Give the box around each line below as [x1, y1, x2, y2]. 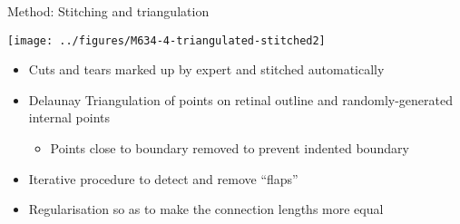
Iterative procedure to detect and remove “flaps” [28, 169, 299, 188]
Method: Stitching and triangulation [7, 2, 210, 20]
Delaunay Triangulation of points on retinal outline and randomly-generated [28, 90, 453, 109]
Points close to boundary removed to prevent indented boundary [50, 139, 409, 158]
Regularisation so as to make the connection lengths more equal [28, 200, 384, 219]
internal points [28, 108, 110, 127]
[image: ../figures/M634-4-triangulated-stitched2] [7, 34, 326, 47]
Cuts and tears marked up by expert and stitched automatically [28, 60, 385, 79]
